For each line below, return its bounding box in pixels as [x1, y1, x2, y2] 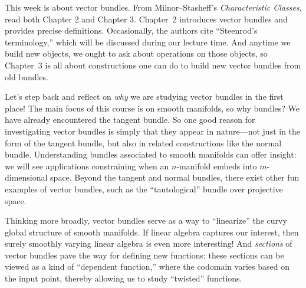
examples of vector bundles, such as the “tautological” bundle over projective [5, 182, 283, 195]
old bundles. [5, 70, 48, 83]
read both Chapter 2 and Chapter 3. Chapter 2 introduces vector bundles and [5, 12, 288, 25]
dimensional [5, 171, 48, 184]
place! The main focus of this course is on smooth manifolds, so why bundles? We [5, 102, 300, 114]
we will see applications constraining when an [5, 159, 169, 172]
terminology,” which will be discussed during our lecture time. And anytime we [5, 35, 291, 48]
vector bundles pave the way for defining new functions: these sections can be [5, 248, 284, 261]
